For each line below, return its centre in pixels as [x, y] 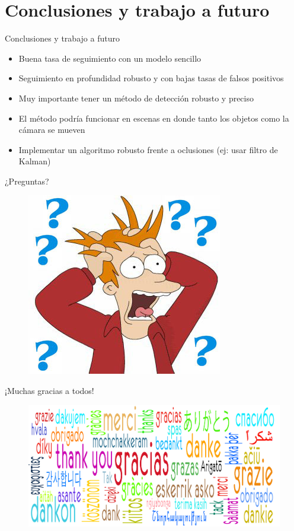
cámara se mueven [52, 130]
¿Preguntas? [27, 181]
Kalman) [35, 161]
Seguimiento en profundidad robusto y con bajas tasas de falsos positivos [151, 78]
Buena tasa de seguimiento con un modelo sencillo [110, 58]
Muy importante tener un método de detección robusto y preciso [136, 98]
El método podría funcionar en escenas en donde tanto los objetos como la [154, 118]
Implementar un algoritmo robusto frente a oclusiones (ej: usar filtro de [148, 149]
